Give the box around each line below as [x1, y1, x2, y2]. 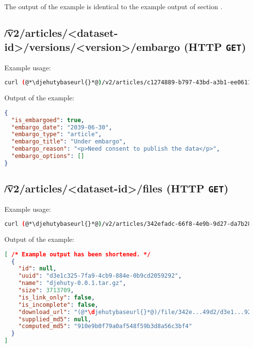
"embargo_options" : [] [11, 153, 84, 160]
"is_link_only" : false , [18, 294, 95, 301]
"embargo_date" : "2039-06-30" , [11, 124, 112, 131]
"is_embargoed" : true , [11, 116, 84, 124]
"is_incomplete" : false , [18, 301, 99, 308]
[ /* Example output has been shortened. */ [4, 251, 151, 258]
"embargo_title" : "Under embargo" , [11, 138, 126, 145]
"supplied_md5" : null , [18, 315, 92, 323]
